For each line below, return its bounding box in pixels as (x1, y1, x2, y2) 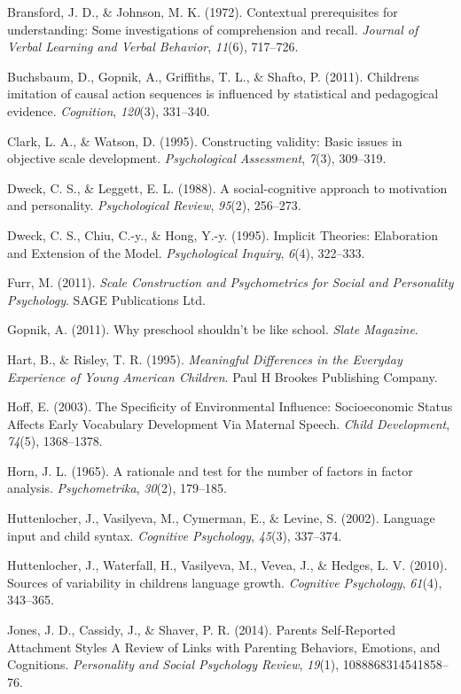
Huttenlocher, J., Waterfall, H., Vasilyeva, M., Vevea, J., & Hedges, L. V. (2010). (7, 556, 448, 574)
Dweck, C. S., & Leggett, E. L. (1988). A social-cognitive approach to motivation (7, 178, 448, 197)
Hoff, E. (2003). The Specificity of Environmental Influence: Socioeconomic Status (7, 397, 453, 416)
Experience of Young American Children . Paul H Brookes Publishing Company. (7, 367, 438, 386)
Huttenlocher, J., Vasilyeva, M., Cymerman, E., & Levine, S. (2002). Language (7, 509, 435, 527)
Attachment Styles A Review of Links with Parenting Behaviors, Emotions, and (7, 637, 441, 656)
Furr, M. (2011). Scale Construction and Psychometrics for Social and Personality (7, 273, 454, 292)
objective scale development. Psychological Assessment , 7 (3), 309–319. (7, 149, 387, 168)
